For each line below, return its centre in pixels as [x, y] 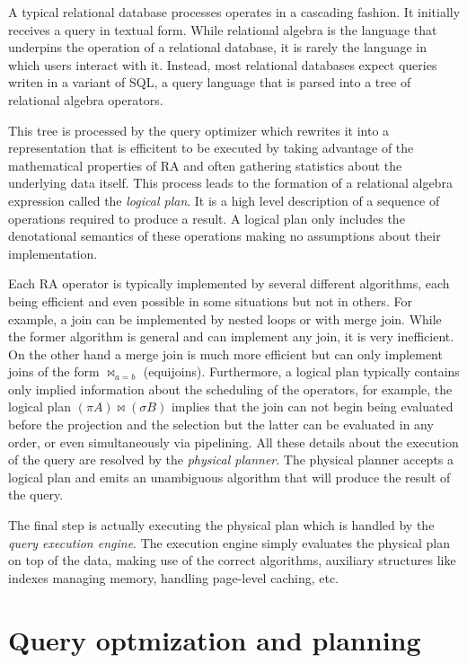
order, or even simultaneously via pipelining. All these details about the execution [233, 442]
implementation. [53, 253]
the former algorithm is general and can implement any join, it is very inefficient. [231, 336]
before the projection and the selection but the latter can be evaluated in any [221, 424]
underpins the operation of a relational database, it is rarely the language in [217, 47]
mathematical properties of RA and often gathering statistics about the [205, 165]
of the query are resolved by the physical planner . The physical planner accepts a [231, 460]
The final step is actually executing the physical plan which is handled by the [221, 525]
